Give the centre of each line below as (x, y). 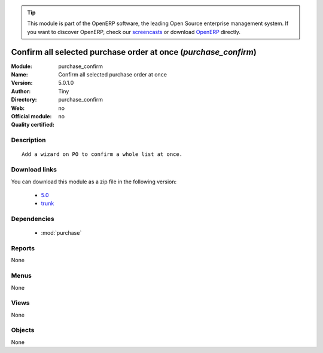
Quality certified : (33, 125)
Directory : (24, 100)
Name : (19, 75)
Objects (23, 330)
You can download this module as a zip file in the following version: (94, 182)
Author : (21, 91)
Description (28, 140)
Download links (34, 170)
